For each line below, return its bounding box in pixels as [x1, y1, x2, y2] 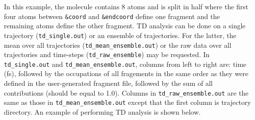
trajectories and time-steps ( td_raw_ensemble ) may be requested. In [4, 49, 210, 60]
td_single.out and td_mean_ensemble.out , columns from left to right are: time [4, 59, 247, 69]
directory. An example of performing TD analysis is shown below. [4, 106, 201, 117]
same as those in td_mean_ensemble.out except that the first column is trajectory [4, 97, 251, 107]
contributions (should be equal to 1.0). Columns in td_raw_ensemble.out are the [4, 87, 249, 98]
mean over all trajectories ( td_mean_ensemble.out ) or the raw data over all [4, 40, 231, 50]
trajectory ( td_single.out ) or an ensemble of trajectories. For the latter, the [4, 30, 236, 40]
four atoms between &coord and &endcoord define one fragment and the [4, 11, 220, 21]
